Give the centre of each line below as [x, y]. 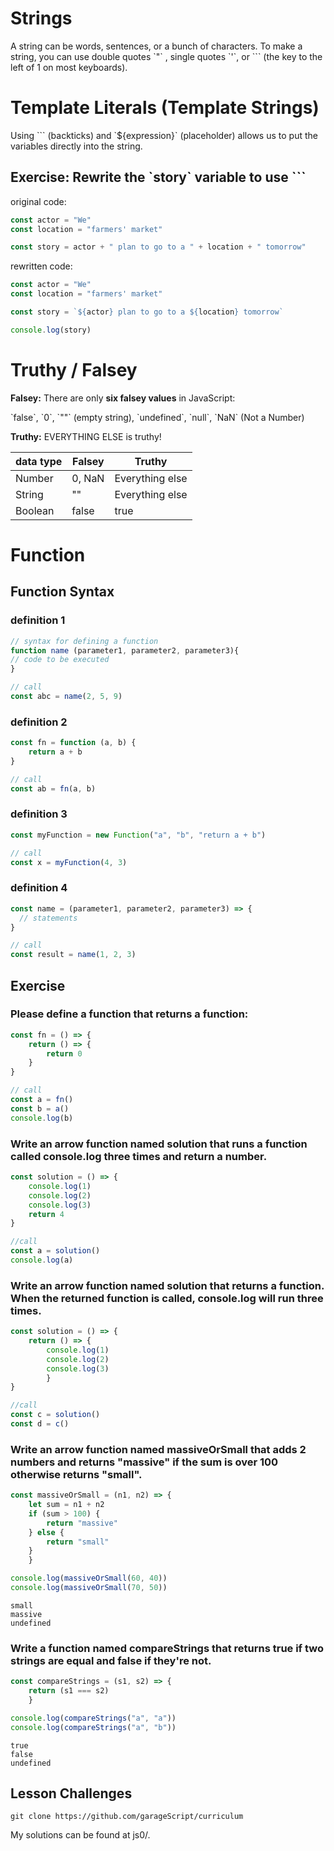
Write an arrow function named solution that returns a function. [167, 1285]
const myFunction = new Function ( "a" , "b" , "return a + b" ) [138, 835]
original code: [38, 201]
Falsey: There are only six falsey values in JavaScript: [123, 398]
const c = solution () [55, 1415]
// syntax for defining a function [84, 641]
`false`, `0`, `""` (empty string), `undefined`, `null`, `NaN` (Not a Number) [157, 417]
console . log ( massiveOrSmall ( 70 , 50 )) [89, 1588]
